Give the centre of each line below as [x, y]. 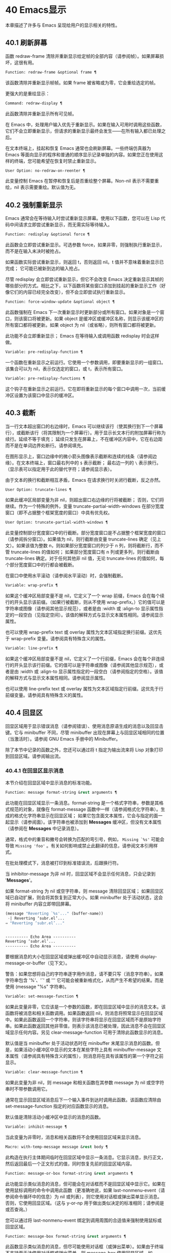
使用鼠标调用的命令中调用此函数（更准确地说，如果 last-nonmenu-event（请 [85, 1190]
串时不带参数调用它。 [27, 1089]
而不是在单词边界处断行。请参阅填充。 [45, 445]
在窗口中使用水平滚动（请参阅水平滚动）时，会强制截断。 [65, 576]
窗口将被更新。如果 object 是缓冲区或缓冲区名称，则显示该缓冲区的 [93, 318]
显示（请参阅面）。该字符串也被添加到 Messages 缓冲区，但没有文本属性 [85, 822]
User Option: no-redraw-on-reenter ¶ [45, 171]
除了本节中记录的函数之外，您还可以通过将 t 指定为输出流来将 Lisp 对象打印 [84, 750]
